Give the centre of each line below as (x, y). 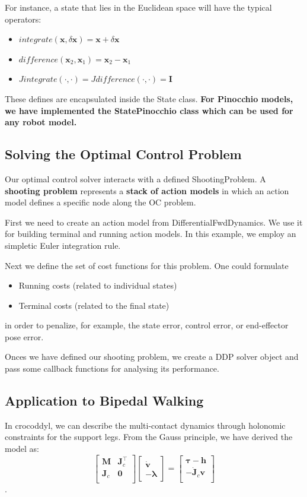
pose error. (24, 336)
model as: (22, 449)
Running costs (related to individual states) (98, 285)
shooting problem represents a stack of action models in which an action (147, 190)
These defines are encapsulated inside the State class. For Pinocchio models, (149, 98)
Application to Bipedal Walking (104, 401)
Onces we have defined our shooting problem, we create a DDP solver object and (152, 357)
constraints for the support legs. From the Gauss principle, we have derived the (149, 437)
